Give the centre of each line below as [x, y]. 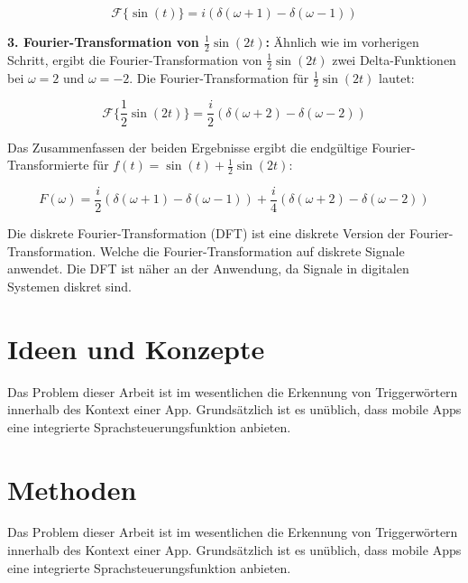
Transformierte [48, 165]
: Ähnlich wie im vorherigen [342, 42]
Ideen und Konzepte [136, 348]
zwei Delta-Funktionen [394, 59]
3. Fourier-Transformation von [103, 42]
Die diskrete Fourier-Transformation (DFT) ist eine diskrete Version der [206, 233]
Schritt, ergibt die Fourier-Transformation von [135, 59]
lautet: [397, 77]
